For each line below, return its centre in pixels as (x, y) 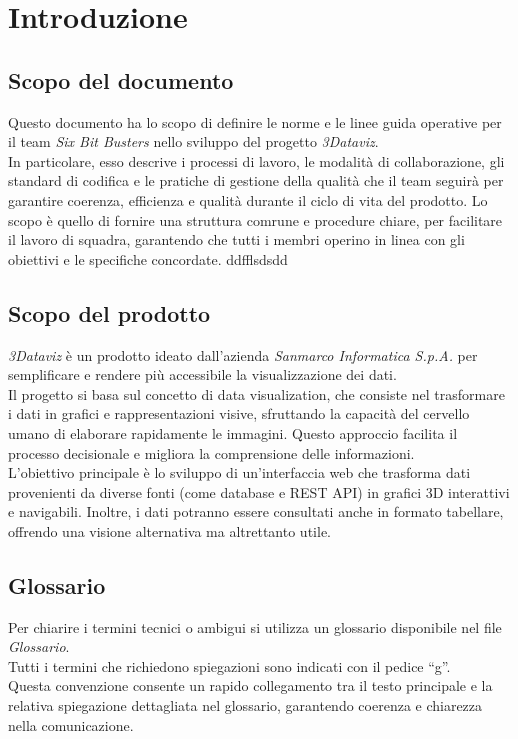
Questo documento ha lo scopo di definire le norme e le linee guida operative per (255, 121)
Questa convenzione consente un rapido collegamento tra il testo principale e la (250, 685)
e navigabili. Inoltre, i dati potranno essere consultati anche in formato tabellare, (256, 511)
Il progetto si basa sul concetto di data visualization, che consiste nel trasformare (256, 393)
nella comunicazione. (71, 724)
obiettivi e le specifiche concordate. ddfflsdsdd (148, 258)
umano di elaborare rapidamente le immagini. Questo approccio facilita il (233, 432)
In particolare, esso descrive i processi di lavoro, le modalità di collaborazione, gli (256, 160)
